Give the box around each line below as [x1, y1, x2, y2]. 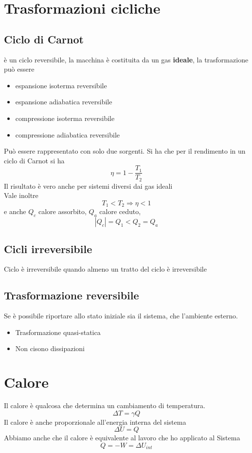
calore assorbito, [38, 206, 87, 217]
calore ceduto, [99, 206, 141, 217]
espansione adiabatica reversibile [15, 97, 112, 107]
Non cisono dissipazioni [15, 343, 85, 354]
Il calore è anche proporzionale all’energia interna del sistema [4, 416, 186, 427]
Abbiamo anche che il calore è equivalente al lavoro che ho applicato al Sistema [4, 433, 240, 443]
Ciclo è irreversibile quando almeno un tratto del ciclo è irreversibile [4, 264, 207, 274]
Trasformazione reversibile [4, 288, 139, 303]
